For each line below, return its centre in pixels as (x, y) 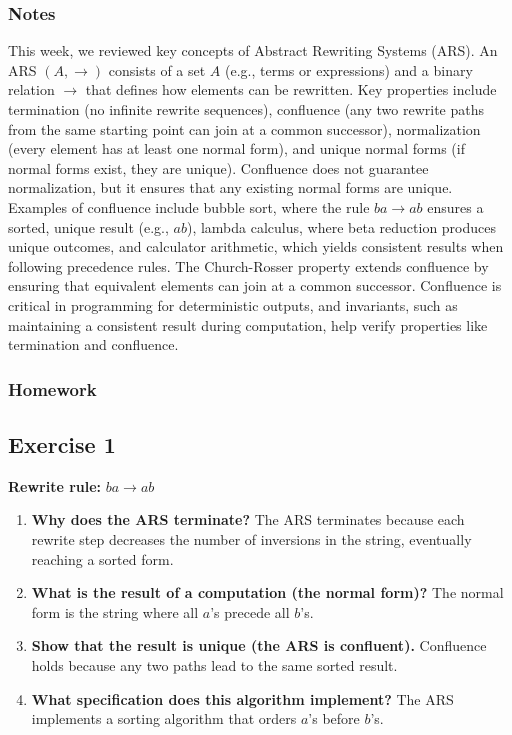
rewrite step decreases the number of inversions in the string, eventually (251, 538)
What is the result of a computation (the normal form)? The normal (267, 592)
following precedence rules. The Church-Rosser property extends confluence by (248, 265)
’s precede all (250, 611)
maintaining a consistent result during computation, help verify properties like (248, 324)
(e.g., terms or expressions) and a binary (349, 69)
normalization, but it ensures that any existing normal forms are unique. (230, 187)
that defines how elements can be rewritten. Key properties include (291, 89)
